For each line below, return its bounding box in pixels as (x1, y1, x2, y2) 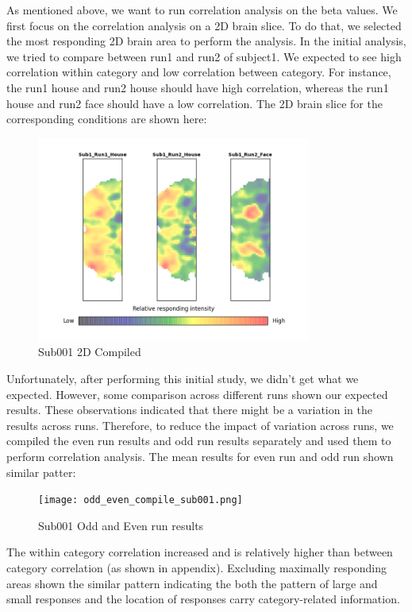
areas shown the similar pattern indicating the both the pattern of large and (6, 575, 378, 591)
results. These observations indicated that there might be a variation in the (6, 401, 372, 418)
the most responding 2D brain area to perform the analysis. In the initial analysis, (6, 33, 406, 49)
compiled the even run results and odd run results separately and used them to (6, 432, 391, 449)
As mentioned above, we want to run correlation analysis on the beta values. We (6, 2, 398, 17)
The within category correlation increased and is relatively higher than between (6, 544, 393, 560)
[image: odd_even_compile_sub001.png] (38, 494, 243, 506)
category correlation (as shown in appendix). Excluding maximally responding (6, 560, 387, 576)
